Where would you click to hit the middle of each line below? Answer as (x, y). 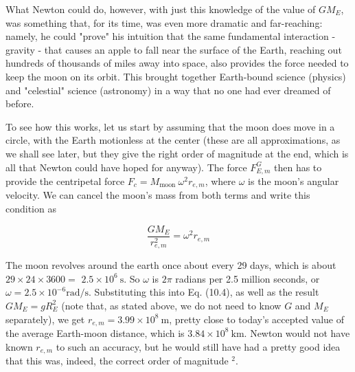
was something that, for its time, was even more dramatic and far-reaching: (164, 22)
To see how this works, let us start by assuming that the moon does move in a (170, 126)
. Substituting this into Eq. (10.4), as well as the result (204, 292)
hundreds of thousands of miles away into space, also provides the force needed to (177, 63)
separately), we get (45, 319)
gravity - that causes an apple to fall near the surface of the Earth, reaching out (174, 49)
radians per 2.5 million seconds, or (248, 278)
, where (220, 180)
